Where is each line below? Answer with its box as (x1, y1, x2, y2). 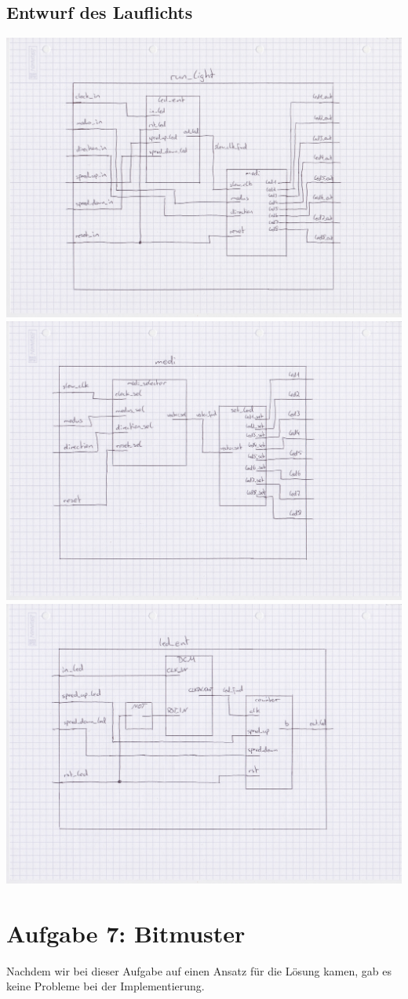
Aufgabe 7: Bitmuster (6, 917, 246, 949)
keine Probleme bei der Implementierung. (6, 978, 205, 994)
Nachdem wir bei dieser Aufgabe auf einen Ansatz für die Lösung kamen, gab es (6, 962, 392, 979)
